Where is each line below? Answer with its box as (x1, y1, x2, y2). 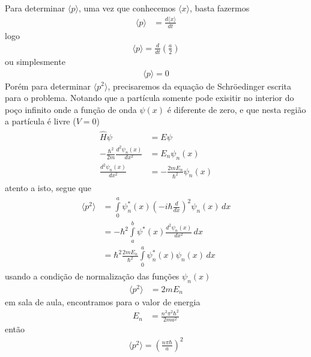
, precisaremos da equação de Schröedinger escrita (107, 79, 292, 92)
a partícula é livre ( (5, 115, 76, 127)
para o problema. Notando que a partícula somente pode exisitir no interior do (5, 91, 294, 104)
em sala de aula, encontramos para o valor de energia (5, 295, 201, 308)
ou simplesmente (5, 55, 65, 67)
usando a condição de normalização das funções (5, 269, 180, 282)
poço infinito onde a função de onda (5, 103, 137, 115)
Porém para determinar (5, 79, 91, 92)
